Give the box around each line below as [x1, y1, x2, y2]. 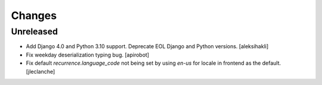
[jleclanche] [26, 68, 55, 75]
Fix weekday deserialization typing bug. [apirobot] [26, 51, 149, 58]
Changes [11, 9, 57, 22]
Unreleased [11, 26, 58, 37]
